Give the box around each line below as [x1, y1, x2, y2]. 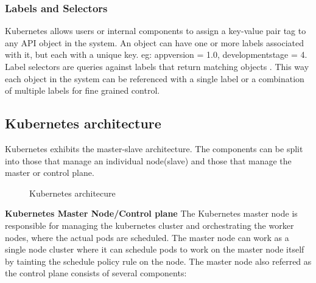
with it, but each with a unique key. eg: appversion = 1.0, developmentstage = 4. [5, 48, 307, 61]
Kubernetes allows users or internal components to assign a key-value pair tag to [5, 24, 306, 37]
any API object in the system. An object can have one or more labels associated [5, 36, 304, 49]
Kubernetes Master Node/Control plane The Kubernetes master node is [5, 207, 298, 220]
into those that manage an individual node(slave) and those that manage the [5, 154, 292, 167]
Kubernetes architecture [5, 114, 161, 133]
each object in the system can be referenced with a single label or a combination [5, 72, 304, 85]
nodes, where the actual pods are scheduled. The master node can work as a [5, 231, 289, 243]
